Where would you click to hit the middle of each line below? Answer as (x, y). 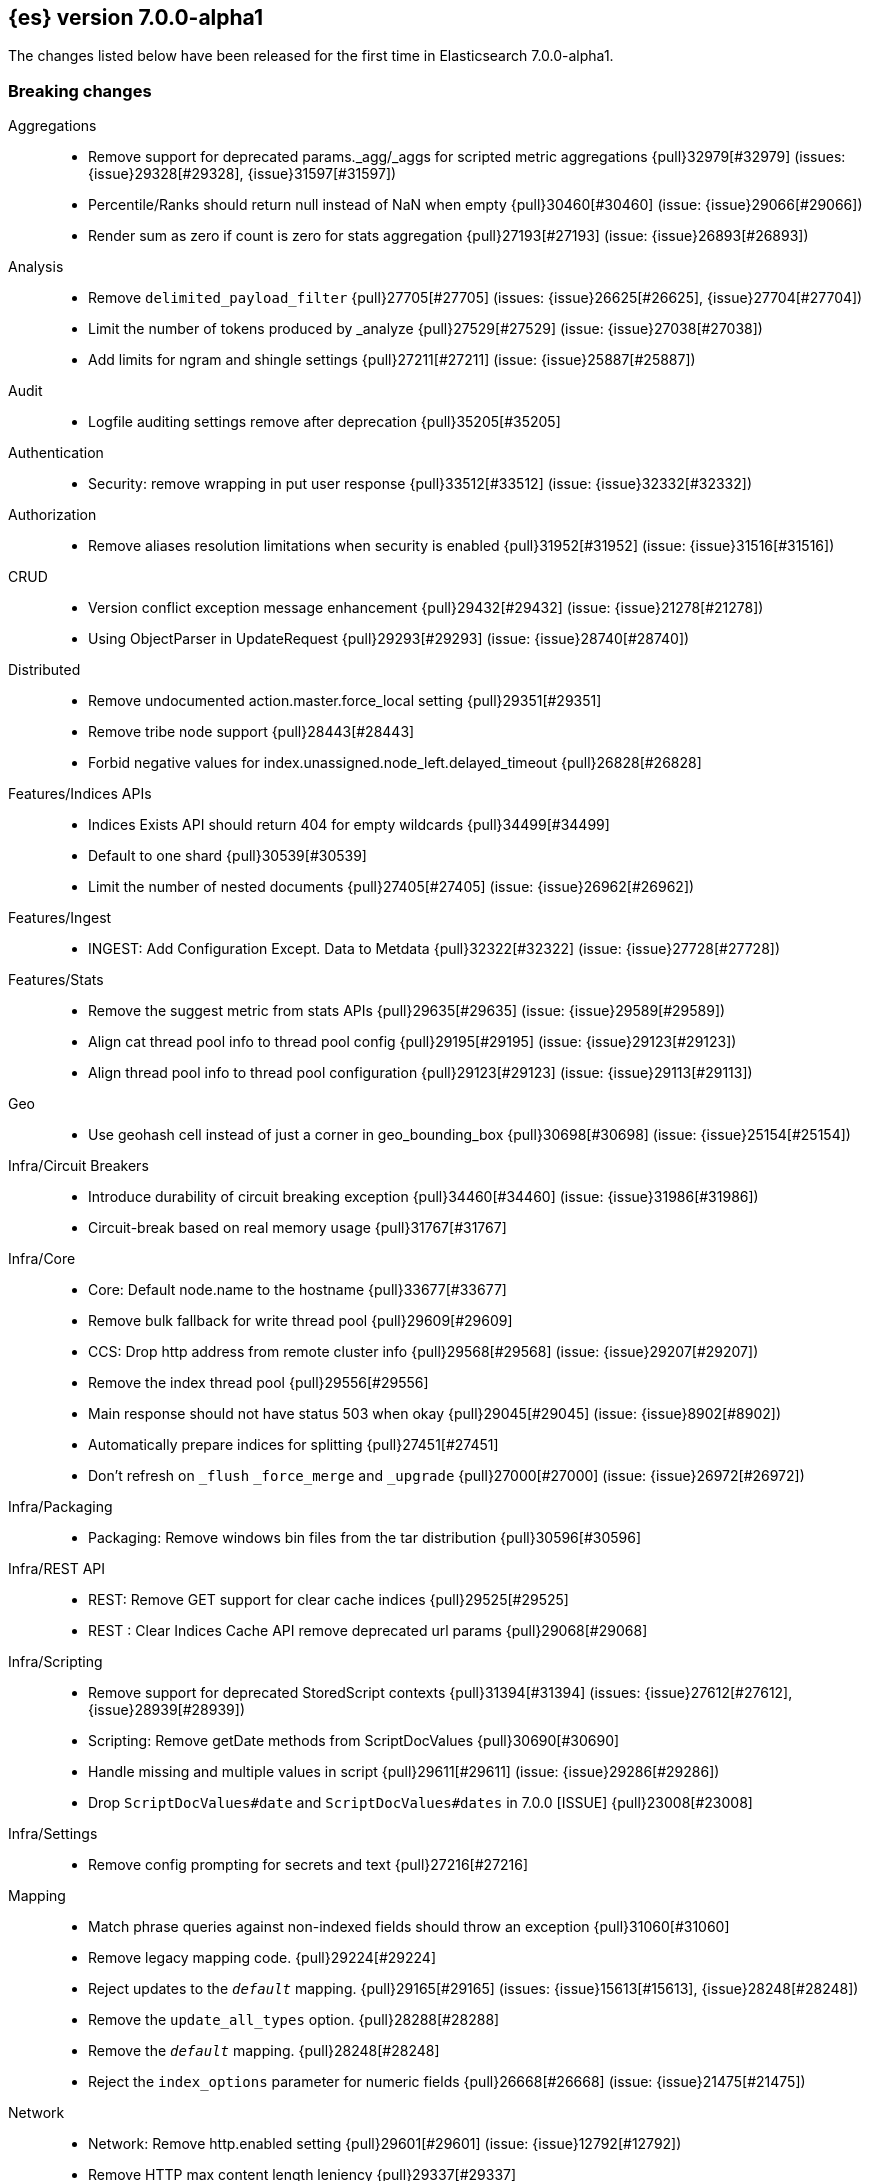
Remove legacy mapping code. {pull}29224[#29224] (262, 1958)
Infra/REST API (57, 1569)
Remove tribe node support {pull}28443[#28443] (251, 732)
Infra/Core (42, 1259)
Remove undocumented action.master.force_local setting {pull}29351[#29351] (345, 701)
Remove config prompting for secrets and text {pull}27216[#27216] (308, 1865)
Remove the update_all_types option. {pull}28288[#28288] (294, 2020)
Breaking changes (80, 90)
